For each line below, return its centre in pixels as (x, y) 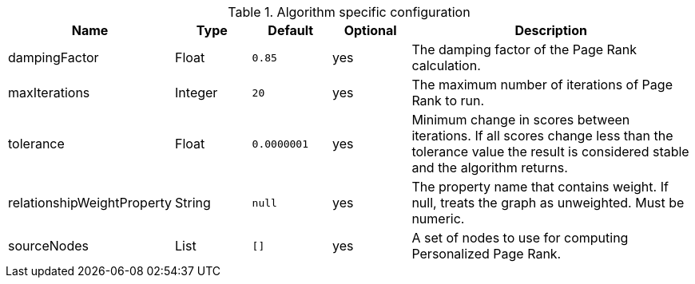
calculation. (446, 65)
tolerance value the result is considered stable (550, 152)
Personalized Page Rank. (486, 254)
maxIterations (49, 93)
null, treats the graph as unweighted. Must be (548, 203)
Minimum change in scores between (521, 120)
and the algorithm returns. (490, 168)
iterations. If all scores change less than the (542, 136)
